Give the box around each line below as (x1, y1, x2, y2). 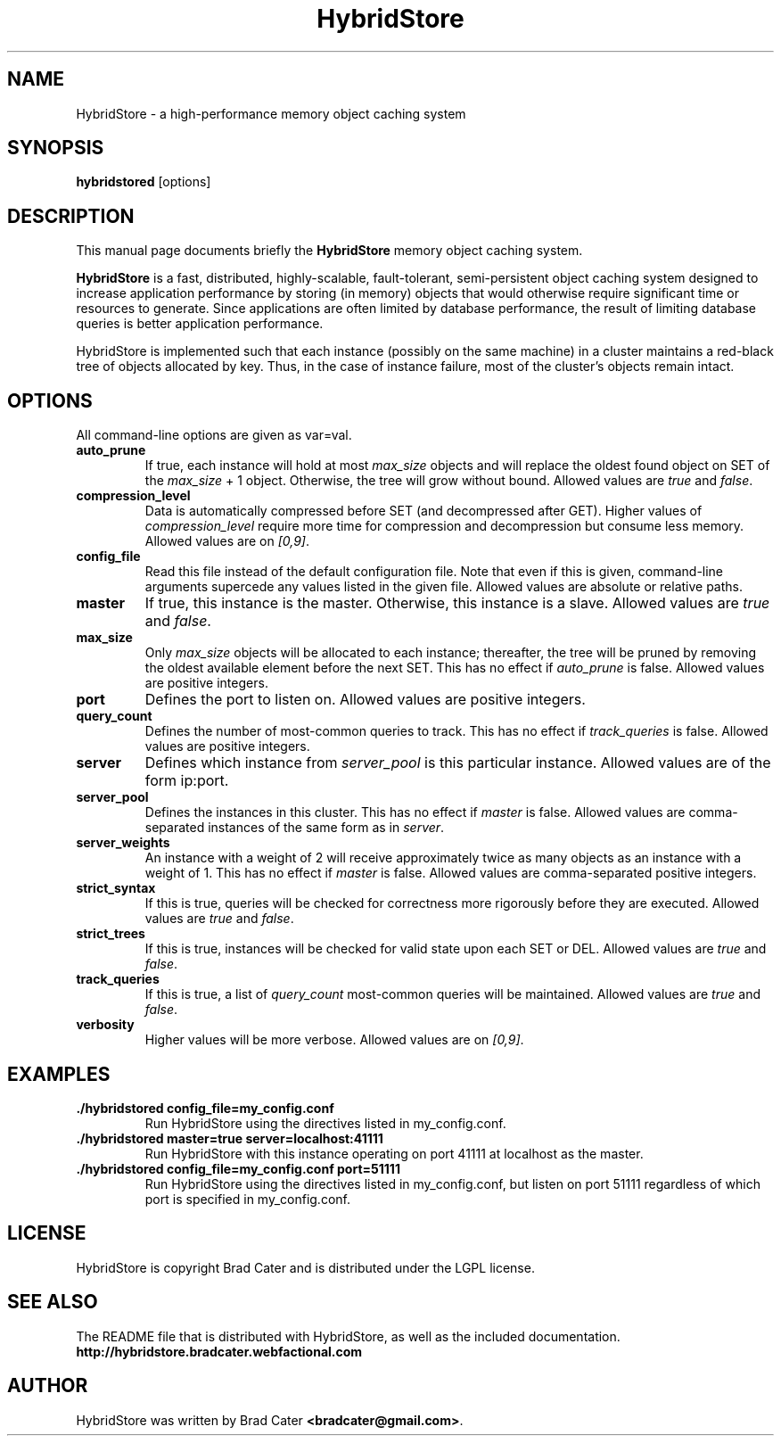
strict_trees (76, 926, 145, 942)
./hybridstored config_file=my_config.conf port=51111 (76, 1160, 400, 1176)
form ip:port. (144, 771, 229, 790)
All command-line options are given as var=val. (76, 427, 352, 443)
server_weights (76, 835, 170, 851)
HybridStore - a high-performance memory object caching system (76, 105, 466, 121)
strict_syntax (76, 880, 156, 896)
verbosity (76, 1017, 135, 1033)
